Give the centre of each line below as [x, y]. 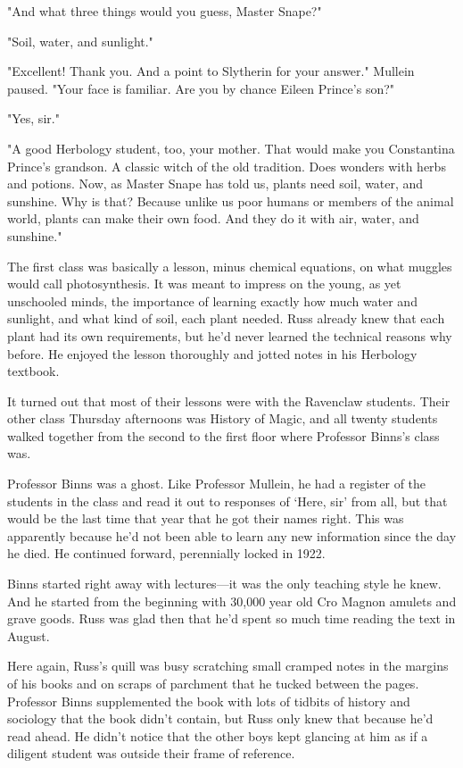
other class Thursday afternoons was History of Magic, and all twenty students [223, 418]
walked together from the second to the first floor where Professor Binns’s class [223, 435]
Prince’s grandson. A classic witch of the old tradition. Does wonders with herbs [227, 166]
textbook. [33, 371]
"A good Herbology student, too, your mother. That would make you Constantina [231, 148]
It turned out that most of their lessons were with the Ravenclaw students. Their [229, 401]
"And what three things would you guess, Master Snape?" [165, 11]
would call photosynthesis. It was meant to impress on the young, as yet [204, 284]
